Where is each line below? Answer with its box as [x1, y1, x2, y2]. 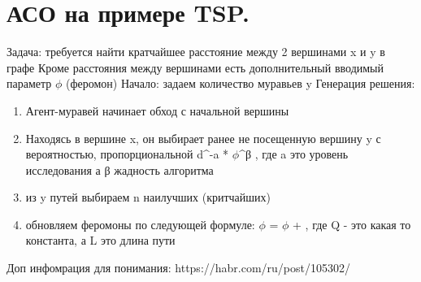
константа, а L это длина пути [25, 232, 176, 249]
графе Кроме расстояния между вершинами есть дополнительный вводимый [7, 59, 384, 76]
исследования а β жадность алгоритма [25, 161, 214, 178]
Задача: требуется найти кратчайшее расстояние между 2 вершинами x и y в [7, 43, 385, 60]
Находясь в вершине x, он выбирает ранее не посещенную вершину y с [25, 129, 381, 146]
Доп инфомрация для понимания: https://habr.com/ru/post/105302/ [7, 259, 351, 276]
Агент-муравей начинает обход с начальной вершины [25, 102, 289, 119]
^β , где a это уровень [239, 145, 349, 163]
